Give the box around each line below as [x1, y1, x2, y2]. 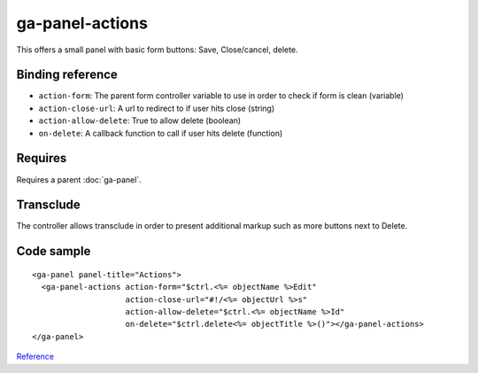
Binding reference [16, 67, 119, 82]
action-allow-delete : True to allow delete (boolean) [38, 115, 242, 126]
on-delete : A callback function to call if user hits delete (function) [38, 128, 283, 138]
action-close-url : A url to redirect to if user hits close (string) [38, 103, 275, 113]
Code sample [16, 244, 91, 259]
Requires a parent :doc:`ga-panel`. [16, 174, 142, 185]
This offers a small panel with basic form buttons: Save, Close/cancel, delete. [16, 44, 298, 55]
